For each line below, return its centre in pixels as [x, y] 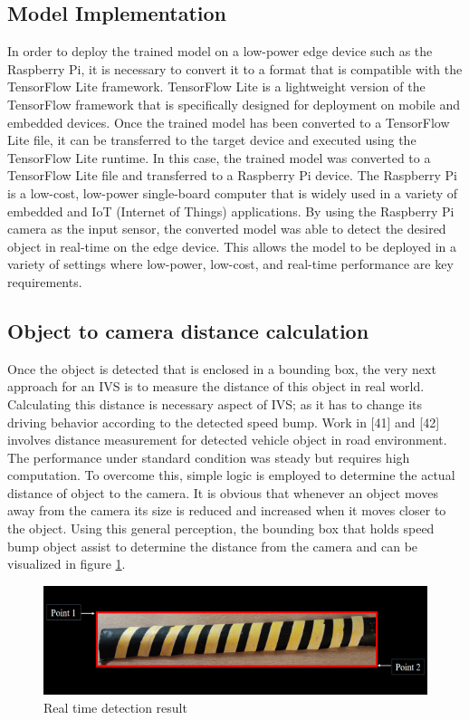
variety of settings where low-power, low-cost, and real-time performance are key [230, 264]
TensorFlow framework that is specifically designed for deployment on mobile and [234, 104]
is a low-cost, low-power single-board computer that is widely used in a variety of [233, 192]
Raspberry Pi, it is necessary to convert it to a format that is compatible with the [235, 68]
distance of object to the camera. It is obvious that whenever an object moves [223, 492]
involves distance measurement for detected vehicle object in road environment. [227, 440]
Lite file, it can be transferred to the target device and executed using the [212, 140]
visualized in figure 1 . [67, 564]
